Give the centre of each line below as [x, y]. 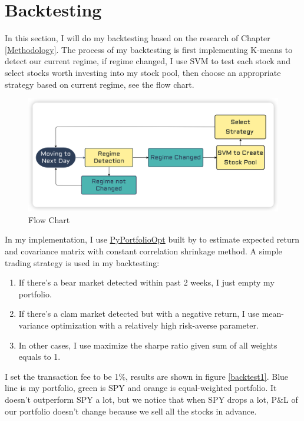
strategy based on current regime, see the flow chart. [100, 84]
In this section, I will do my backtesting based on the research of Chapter [138, 38]
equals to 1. [39, 357]
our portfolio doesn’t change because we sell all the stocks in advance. [131, 411]
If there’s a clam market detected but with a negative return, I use [139, 314]
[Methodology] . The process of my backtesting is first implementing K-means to [149, 49]
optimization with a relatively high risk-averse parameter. [155, 325]
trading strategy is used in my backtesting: [82, 262]
